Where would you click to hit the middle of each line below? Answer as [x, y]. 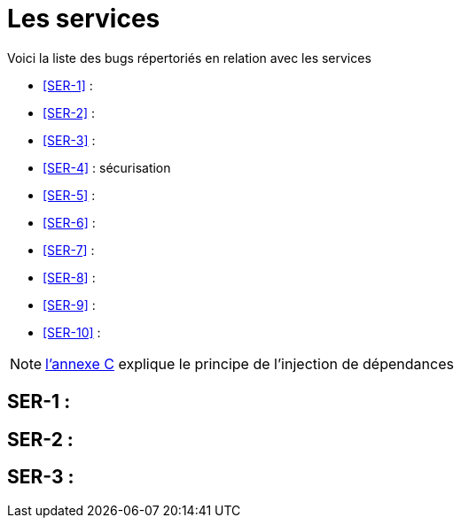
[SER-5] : [69, 195]
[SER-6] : [69, 222]
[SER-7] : [69, 250]
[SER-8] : [69, 277]
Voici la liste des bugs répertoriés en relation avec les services [189, 58]
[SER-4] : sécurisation [107, 167]
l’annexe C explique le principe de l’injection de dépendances [250, 363]
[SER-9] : [69, 305]
